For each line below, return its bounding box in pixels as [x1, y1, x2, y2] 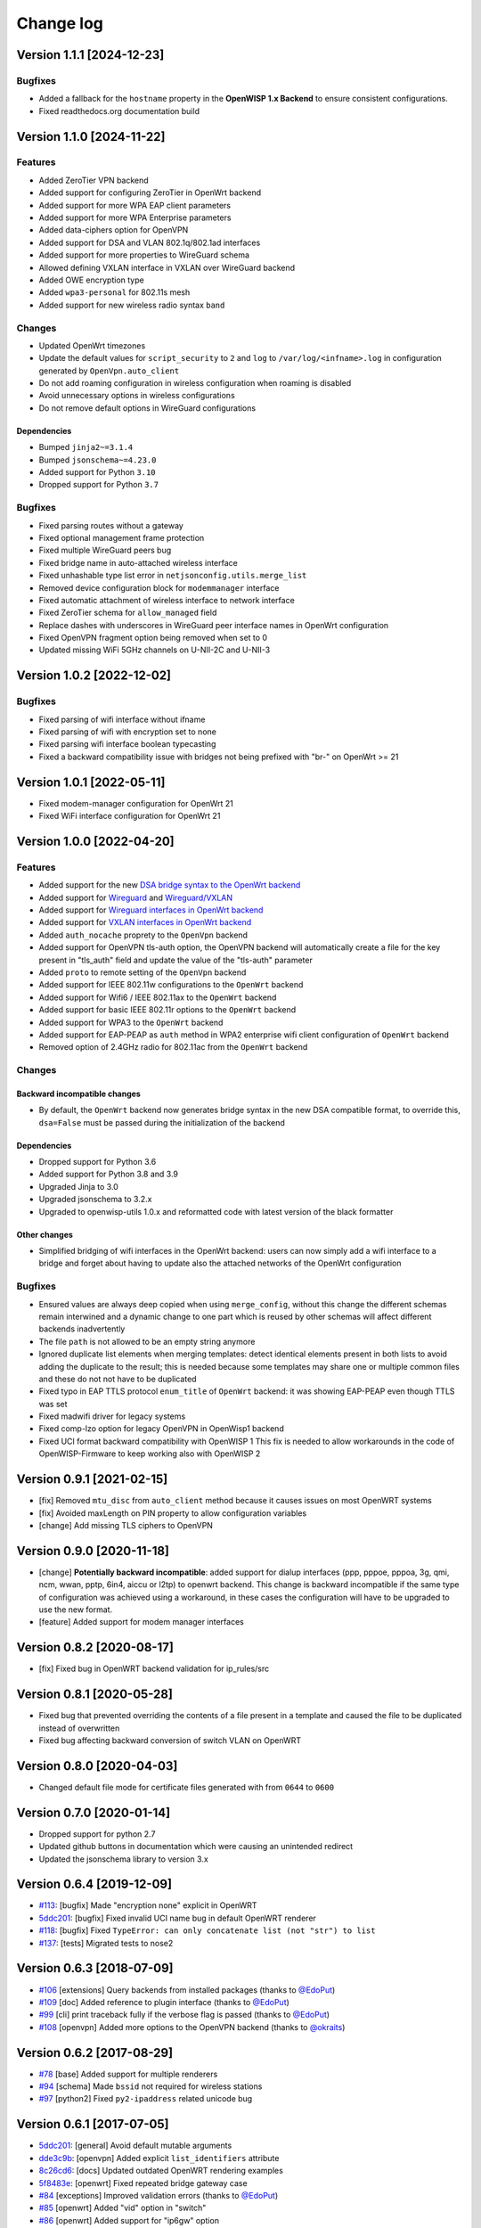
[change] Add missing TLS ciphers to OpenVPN [38, 1519, 214, 1530]
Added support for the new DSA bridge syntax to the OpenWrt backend [38, 880, 301, 890]
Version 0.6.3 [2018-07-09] [16, 1961, 174, 1976]
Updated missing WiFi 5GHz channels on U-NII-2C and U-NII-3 [38, 644, 271, 655]
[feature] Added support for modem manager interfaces [38, 1617, 244, 1627]
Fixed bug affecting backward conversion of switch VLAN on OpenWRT [38, 1734, 302, 1746]
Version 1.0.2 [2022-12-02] [16, 668, 172, 684]
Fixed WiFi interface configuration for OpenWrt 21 [38, 811, 221, 822]
